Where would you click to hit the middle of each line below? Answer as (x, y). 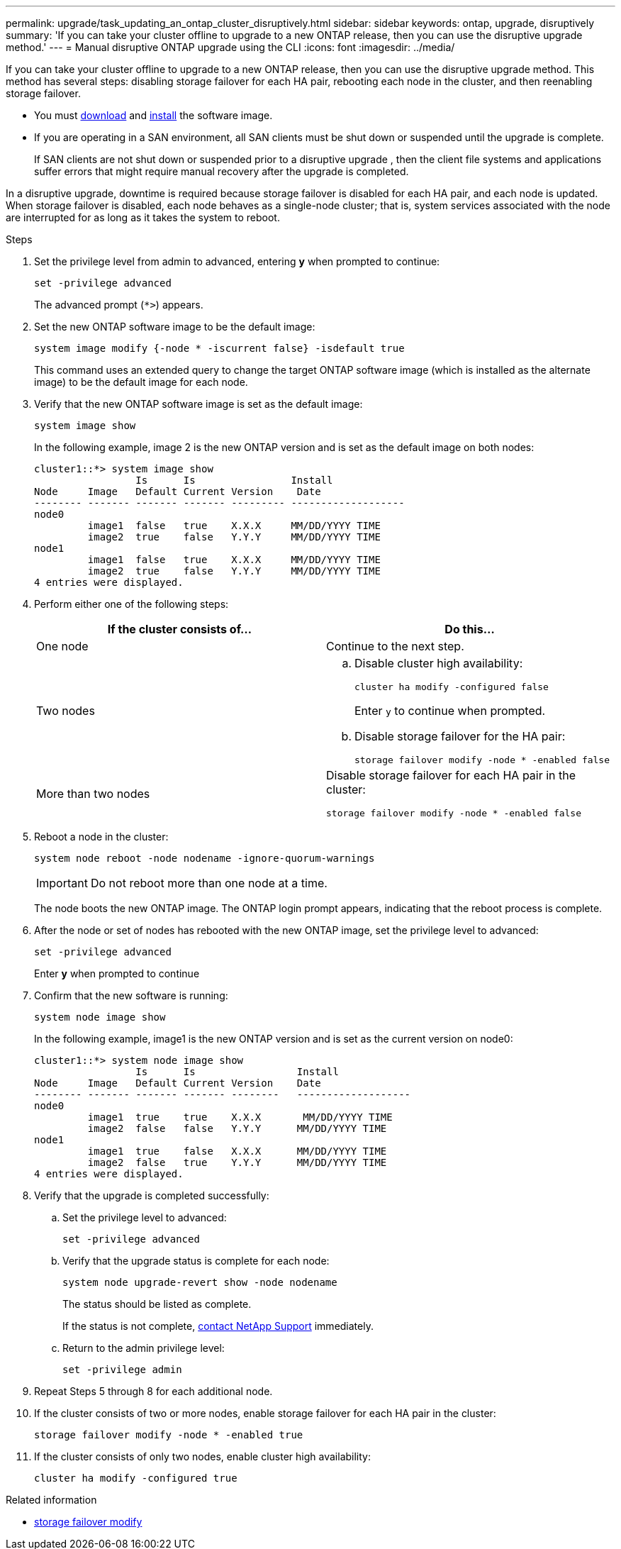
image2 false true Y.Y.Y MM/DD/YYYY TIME (237, 1162)
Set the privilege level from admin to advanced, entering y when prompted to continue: (237, 261)
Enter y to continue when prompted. (450, 711)
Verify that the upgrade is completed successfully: (152, 1195)
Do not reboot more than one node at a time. (209, 883)
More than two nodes (93, 793)
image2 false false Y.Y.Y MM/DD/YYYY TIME (237, 1128)
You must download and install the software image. (153, 115)
